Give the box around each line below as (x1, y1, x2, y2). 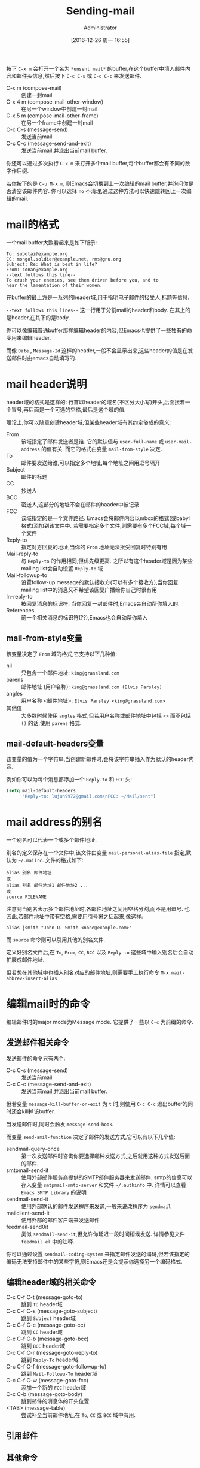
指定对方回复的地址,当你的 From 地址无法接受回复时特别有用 (21, 543, 167, 551)
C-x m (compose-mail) (6, 84, 62, 91)
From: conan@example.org (6, 267, 68, 273)
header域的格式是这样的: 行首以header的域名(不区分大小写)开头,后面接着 (6, 398, 186, 406)
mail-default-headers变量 (6, 739, 104, 749)
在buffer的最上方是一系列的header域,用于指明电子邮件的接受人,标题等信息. (6, 294, 190, 301)
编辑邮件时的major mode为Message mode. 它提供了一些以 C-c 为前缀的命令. (6, 1019, 194, 1026)
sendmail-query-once (6, 1145, 60, 1152)
